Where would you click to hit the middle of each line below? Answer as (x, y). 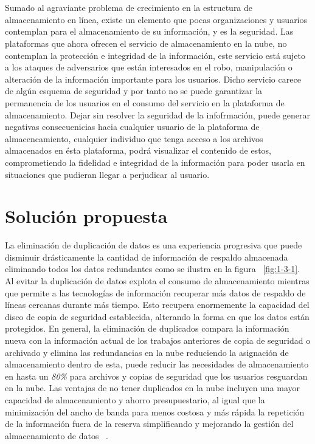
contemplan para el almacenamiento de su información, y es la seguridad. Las (149, 31)
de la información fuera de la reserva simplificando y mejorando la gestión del (149, 424)
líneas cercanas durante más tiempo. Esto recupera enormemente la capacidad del (157, 305)
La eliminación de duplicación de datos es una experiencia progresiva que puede (154, 245)
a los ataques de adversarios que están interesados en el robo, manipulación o (149, 67)
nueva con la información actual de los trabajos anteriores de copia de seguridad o (158, 340)
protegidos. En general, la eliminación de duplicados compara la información (147, 328)
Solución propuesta (86, 216)
